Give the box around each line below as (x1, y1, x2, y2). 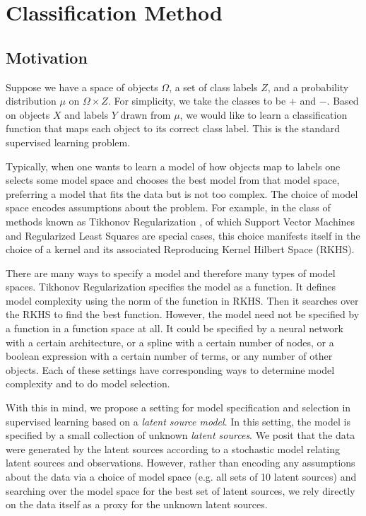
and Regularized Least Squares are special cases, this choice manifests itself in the (6, 228, 360, 242)
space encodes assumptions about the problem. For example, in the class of (6, 200, 331, 215)
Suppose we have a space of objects (6, 79, 158, 94)
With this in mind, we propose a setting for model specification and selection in (6, 400, 351, 415)
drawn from (120, 107, 171, 122)
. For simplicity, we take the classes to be (107, 93, 286, 108)
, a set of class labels (169, 79, 258, 94)
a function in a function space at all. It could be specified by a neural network (6, 321, 343, 336)
